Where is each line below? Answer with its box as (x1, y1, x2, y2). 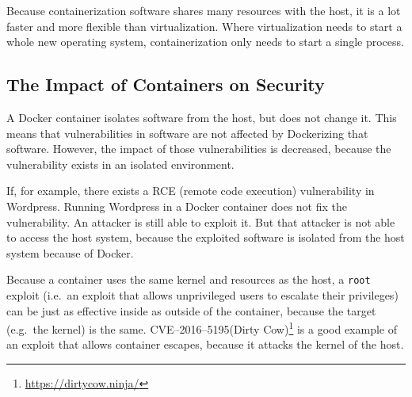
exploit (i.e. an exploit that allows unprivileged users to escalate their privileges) (6, 286, 399, 303)
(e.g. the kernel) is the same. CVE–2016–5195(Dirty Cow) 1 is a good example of (6, 319, 398, 337)
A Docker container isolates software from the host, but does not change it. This (6, 109, 397, 125)
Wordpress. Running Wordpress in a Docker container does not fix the (6, 197, 347, 214)
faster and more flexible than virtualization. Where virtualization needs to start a (6, 17, 402, 34)
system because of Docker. (6, 244, 134, 261)
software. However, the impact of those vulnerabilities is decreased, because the (6, 140, 391, 157)
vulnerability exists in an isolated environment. (6, 155, 235, 172)
